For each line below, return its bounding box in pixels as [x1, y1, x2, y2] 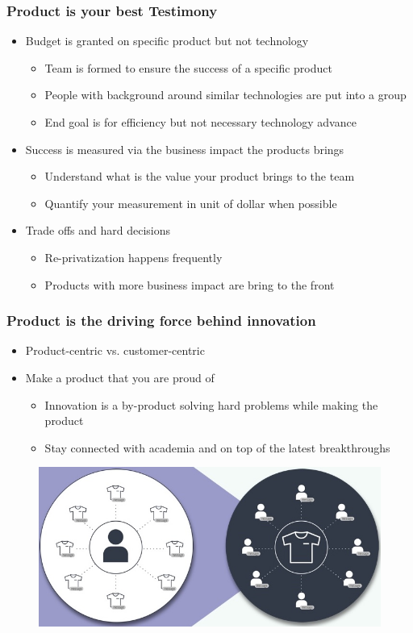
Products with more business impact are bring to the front [44, 276, 335, 293]
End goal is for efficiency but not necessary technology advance [44, 114, 357, 130]
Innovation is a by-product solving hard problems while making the [44, 396, 378, 413]
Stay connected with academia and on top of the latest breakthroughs [44, 439, 390, 456]
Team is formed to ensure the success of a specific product [44, 59, 332, 76]
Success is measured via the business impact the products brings [25, 140, 344, 157]
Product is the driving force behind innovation [6, 310, 316, 331]
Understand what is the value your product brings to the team [44, 168, 355, 185]
